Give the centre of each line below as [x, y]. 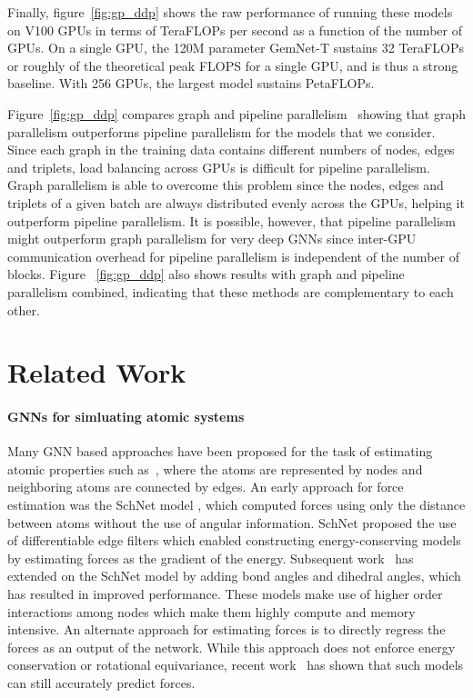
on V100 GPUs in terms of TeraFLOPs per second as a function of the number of [235, 30]
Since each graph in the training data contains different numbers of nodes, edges [231, 150]
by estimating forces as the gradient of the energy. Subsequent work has [211, 558]
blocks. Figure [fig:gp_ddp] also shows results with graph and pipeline [206, 274]
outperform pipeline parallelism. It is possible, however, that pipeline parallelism [231, 220]
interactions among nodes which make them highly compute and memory [211, 611]
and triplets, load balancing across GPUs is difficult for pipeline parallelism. [219, 167]
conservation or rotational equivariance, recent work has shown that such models [236, 665]
